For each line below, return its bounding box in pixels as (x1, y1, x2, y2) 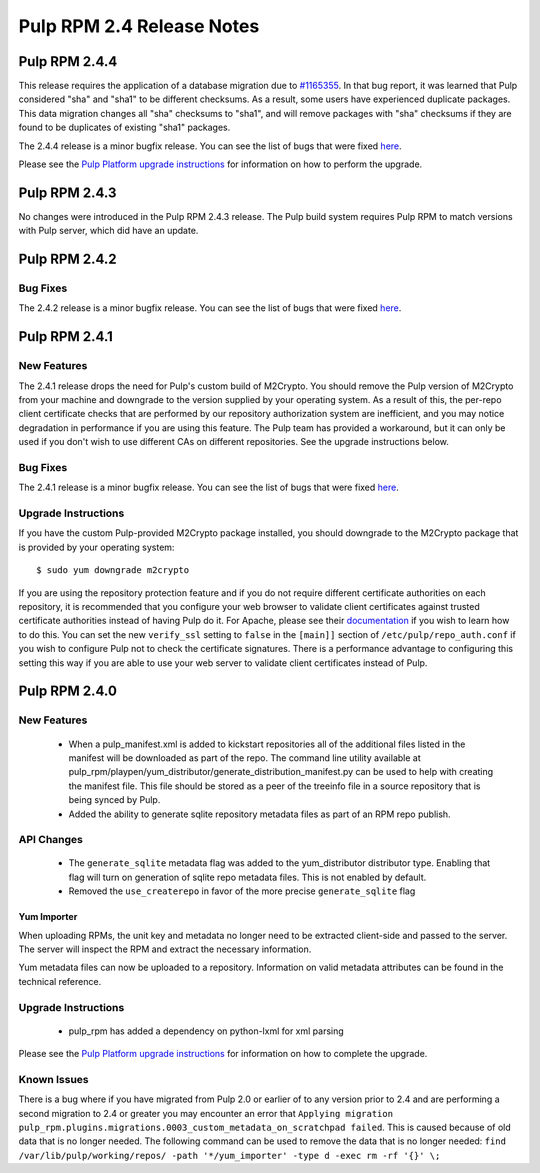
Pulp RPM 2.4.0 (18, 683, 117, 700)
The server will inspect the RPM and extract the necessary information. (18, 943, 312, 955)
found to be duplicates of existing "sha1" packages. (18, 121, 231, 134)
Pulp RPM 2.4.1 (18, 328, 114, 345)
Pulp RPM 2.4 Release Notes (18, 15, 260, 37)
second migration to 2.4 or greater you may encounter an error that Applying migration (18, 1107, 394, 1119)
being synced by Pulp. (68, 794, 161, 806)
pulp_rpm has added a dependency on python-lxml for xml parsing (68, 1025, 344, 1037)
